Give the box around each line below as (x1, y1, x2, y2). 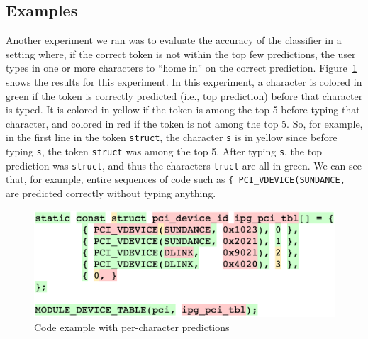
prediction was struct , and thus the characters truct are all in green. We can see (6, 157, 362, 172)
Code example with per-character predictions (34, 319, 230, 334)
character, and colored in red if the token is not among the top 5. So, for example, (6, 116, 363, 130)
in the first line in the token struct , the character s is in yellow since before (6, 130, 338, 145)
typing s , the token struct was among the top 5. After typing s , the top (6, 144, 322, 159)
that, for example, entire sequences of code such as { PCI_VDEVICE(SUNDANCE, (6, 172, 345, 187)
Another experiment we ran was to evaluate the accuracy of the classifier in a (6, 33, 342, 48)
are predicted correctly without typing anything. (6, 185, 216, 200)
